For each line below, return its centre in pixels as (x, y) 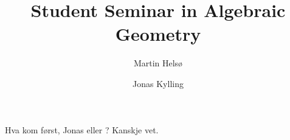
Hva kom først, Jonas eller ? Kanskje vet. (82, 129)
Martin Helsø (158, 63)
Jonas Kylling (158, 83)
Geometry (158, 34)
